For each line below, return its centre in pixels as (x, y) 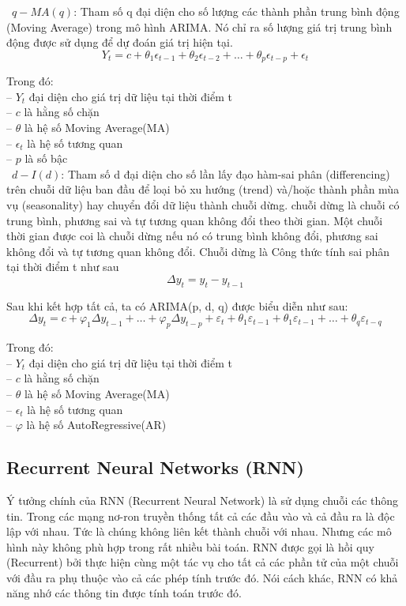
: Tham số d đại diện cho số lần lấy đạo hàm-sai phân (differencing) (226, 173)
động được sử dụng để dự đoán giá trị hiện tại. (120, 42)
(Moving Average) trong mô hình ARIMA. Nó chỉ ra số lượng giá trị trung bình (199, 26)
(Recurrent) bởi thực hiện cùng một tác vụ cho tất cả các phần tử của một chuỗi (203, 562)
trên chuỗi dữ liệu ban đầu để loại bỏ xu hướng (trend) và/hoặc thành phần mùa (203, 189)
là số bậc (46, 158)
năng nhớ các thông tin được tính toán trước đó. (124, 593)
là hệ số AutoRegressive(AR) (96, 425)
